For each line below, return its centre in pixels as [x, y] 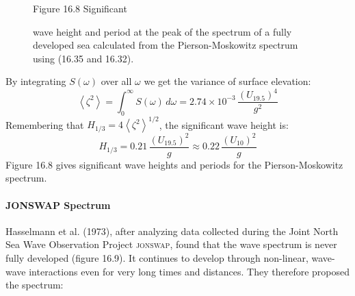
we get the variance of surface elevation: [227, 81]
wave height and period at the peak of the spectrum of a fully [162, 31]
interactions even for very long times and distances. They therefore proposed [189, 271]
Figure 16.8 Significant [80, 8]
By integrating [36, 81]
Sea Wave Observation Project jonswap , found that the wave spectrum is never [171, 244]
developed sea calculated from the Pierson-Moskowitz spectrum [166, 45]
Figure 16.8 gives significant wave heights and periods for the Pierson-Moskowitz [174, 164]
